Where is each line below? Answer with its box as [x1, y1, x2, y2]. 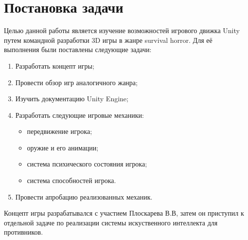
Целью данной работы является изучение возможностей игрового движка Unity [4, 25, 240, 36]
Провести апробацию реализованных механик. [15, 191, 153, 202]
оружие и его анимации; [27, 142, 99, 152]
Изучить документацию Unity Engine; [15, 93, 128, 104]
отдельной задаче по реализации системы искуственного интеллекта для [4, 217, 218, 227]
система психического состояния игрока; [27, 159, 147, 169]
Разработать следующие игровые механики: [15, 110, 144, 120]
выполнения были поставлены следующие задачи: [4, 44, 152, 55]
